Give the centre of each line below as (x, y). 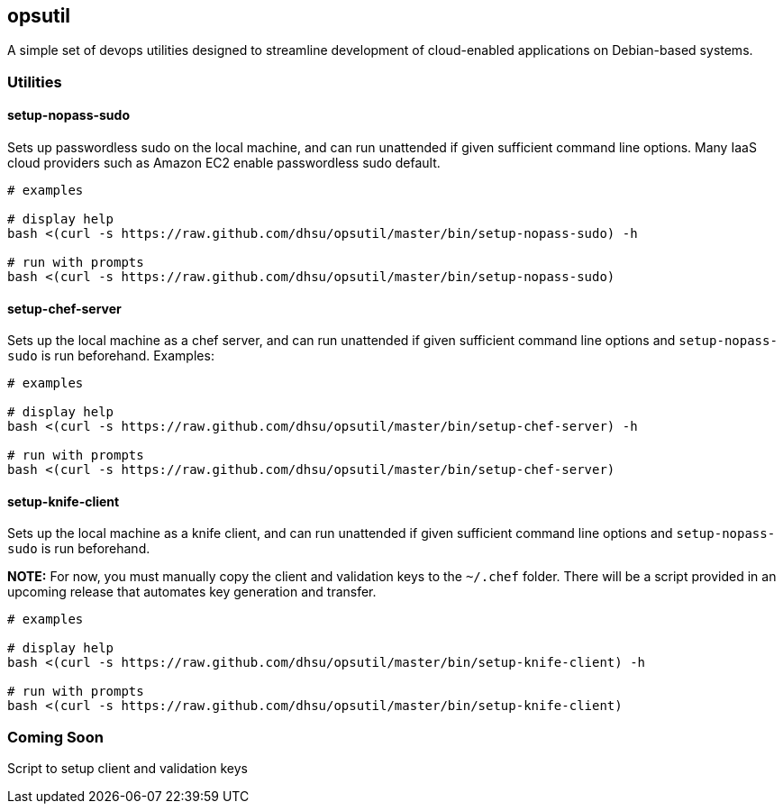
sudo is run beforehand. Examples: (111, 356)
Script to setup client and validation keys (127, 769)
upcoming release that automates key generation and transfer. (192, 592)
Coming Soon (55, 737)
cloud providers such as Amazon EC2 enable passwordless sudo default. (224, 163)
